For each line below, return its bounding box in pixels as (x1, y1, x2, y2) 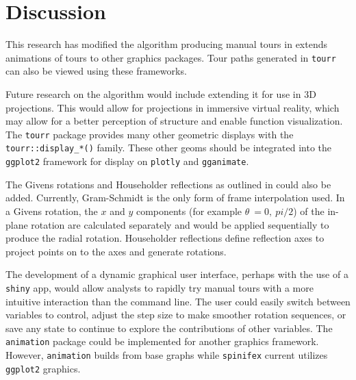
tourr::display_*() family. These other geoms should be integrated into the (5, 140, 332, 155)
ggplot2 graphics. (5, 361, 81, 375)
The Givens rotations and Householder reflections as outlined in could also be (5, 177, 331, 191)
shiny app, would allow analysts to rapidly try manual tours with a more (5, 280, 314, 294)
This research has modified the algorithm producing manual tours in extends (5, 37, 327, 51)
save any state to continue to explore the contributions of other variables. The (5, 320, 333, 335)
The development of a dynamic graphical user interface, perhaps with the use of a (5, 267, 348, 281)
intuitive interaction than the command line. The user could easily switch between (5, 294, 351, 308)
